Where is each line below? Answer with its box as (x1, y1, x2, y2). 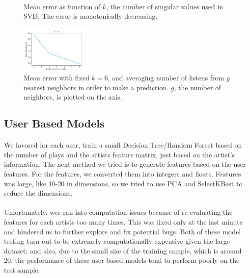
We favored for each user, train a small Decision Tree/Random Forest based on (4, 140, 242, 150)
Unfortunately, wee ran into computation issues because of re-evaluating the (4, 207, 233, 217)
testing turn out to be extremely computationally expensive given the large (4, 236, 230, 246)
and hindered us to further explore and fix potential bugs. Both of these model (4, 226, 241, 236)
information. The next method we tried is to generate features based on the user (4, 159, 246, 169)
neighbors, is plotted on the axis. (24, 92, 122, 102)
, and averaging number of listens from (108, 73, 224, 82)
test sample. (4, 264, 40, 275)
